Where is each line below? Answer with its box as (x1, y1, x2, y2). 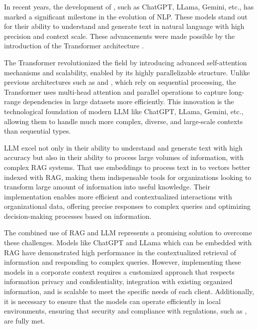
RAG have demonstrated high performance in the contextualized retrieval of (4, 247, 236, 257)
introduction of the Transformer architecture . (4, 40, 144, 51)
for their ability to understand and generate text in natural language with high (4, 21, 245, 31)
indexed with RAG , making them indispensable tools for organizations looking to (4, 171, 252, 182)
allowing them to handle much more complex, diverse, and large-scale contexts (4, 116, 243, 126)
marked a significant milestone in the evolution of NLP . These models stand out (4, 11, 248, 21)
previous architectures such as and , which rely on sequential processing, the (4, 77, 236, 87)
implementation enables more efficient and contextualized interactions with (4, 191, 232, 201)
